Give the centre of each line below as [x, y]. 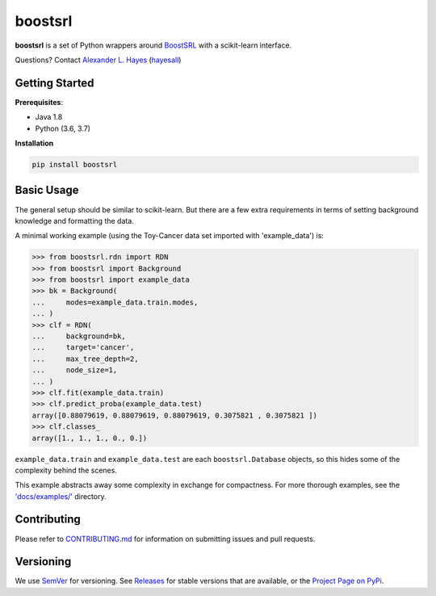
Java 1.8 [49, 117]
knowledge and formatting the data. [75, 220]
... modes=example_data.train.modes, [115, 302]
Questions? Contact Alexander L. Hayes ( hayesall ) [98, 60]
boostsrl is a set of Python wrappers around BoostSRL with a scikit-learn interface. [153, 45]
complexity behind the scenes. [66, 470]
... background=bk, [79, 336]
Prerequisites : [39, 102]
